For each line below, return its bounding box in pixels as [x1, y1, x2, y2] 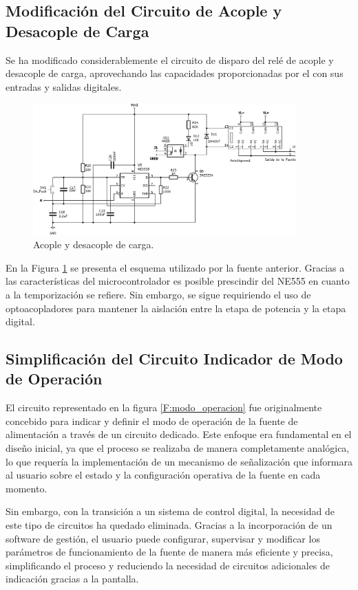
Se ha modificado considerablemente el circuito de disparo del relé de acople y [6, 52, 334, 67]
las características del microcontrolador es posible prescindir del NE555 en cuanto [6, 274, 350, 288]
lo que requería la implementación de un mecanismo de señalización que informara [6, 454, 352, 468]
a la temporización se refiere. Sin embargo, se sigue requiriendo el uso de [6, 287, 311, 301]
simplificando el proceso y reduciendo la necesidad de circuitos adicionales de [6, 558, 330, 572]
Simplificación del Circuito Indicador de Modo [6, 348, 343, 369]
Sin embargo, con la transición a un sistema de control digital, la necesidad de [6, 504, 335, 518]
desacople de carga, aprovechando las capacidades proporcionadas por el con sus [6, 66, 344, 80]
